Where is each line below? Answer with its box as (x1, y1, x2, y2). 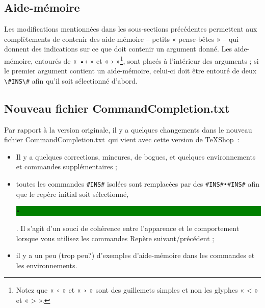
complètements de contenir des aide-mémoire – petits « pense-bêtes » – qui (4, 33, 239, 44)
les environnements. (16, 260, 77, 270)
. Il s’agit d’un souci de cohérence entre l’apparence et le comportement (16, 222, 240, 233)
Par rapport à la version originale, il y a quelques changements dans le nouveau (4, 124, 252, 135)
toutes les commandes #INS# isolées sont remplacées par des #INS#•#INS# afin (16, 178, 260, 189)
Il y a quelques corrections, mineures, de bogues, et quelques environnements (16, 151, 256, 162)
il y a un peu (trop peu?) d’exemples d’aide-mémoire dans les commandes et (16, 250, 255, 261)
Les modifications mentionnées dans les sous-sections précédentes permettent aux (4, 23, 257, 34)
